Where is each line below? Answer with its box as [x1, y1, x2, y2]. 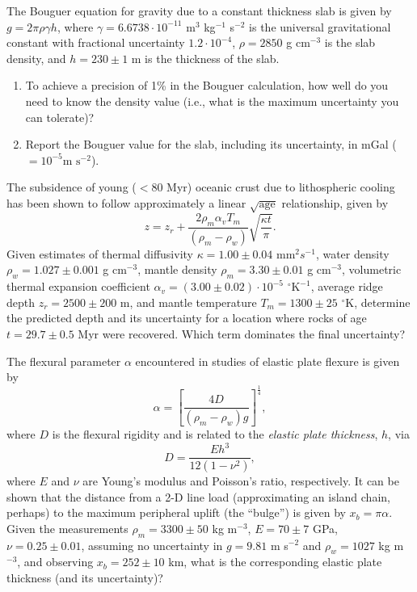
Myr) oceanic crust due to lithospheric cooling [166, 178, 395, 195]
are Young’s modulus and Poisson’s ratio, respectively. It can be [82, 472, 399, 489]
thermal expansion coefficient [6, 278, 150, 295]
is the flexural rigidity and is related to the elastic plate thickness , [52, 425, 378, 442]
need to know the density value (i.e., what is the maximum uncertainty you [25, 92, 399, 109]
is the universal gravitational [249, 18, 391, 35]
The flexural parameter [6, 352, 121, 369]
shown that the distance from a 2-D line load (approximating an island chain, [6, 488, 390, 505]
